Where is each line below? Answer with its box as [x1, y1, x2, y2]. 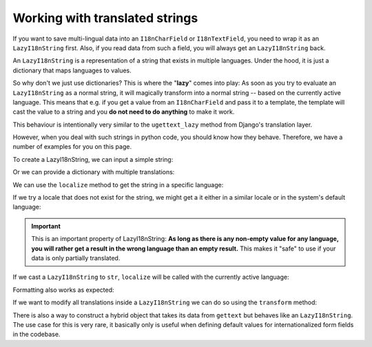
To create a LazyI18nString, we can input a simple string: [12, 155, 174, 163]
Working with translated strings [12, 10, 198, 25]
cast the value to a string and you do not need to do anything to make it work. [12, 107, 235, 116]
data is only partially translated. [31, 253, 121, 262]
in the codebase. [12, 330, 61, 339]
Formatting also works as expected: [12, 286, 114, 294]
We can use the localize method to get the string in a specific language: [12, 180, 224, 189]
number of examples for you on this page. [12, 143, 132, 151]
